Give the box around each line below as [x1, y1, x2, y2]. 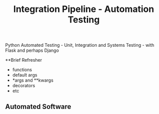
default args [12, 72, 37, 78]
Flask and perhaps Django [5, 47, 59, 53]
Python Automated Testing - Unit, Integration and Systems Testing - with [5, 42, 155, 48]
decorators [12, 83, 35, 89]
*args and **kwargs [12, 77, 54, 83]
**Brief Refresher [5, 57, 42, 63]
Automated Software [5, 102, 71, 111]
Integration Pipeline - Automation [13, 3, 155, 15]
